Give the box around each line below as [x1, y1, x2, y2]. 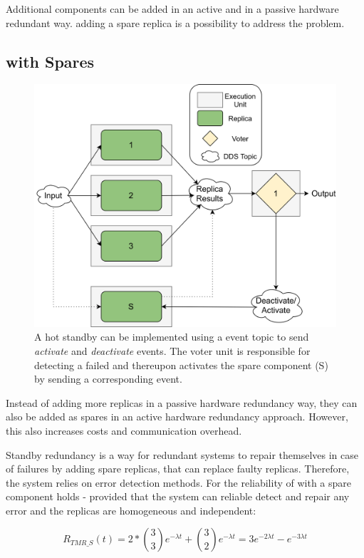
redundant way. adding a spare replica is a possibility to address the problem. [6, 15, 345, 30]
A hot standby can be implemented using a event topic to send [34, 329, 309, 344]
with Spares [6, 50, 95, 72]
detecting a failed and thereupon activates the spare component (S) [34, 357, 328, 372]
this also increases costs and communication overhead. [6, 423, 242, 438]
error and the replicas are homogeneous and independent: [6, 502, 256, 517]
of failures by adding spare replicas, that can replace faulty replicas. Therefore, [6, 461, 350, 476]
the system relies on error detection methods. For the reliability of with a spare [6, 475, 352, 490]
